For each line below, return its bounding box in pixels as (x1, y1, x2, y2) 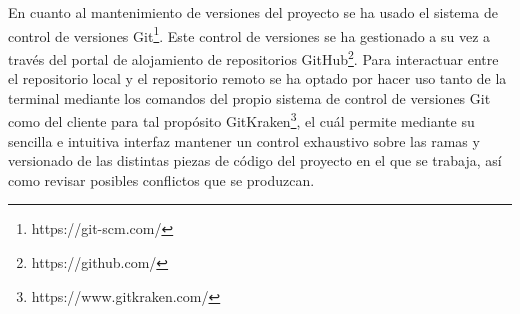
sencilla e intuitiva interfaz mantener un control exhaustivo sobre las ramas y (8, 130, 480, 151)
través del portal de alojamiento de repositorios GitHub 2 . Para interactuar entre (8, 45, 499, 69)
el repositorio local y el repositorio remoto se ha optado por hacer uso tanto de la (8, 68, 507, 89)
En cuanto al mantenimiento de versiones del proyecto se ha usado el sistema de (8, 2, 498, 22)
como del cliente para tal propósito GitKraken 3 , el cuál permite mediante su (8, 108, 475, 131)
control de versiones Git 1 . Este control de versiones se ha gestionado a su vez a (8, 22, 491, 46)
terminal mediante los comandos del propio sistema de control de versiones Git (8, 87, 491, 108)
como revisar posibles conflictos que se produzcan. (8, 169, 315, 190)
